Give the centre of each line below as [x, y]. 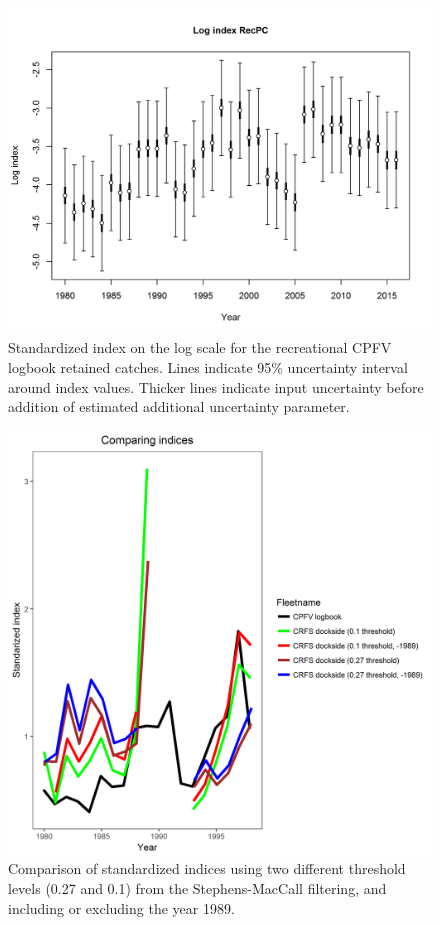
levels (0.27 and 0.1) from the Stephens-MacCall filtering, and [197, 888]
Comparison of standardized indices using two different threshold [207, 868]
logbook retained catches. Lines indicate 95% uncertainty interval [208, 367]
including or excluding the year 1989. [121, 907]
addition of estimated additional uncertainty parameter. [179, 406]
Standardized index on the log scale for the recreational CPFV [200, 347]
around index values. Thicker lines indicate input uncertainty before [216, 386]
